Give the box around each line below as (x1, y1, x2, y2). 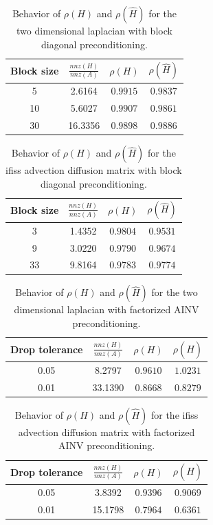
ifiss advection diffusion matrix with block (5, 163, 182, 177)
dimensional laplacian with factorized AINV (14, 302, 199, 317)
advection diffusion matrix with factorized (18, 424, 195, 439)
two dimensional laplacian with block (16, 23, 172, 37)
